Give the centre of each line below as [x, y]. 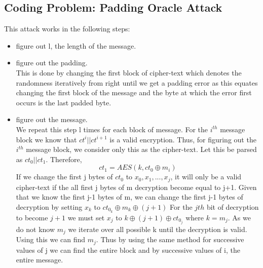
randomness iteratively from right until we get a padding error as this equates [137, 82]
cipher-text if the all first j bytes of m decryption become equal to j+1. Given [136, 187]
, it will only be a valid [206, 177]
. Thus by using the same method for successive [170, 239]
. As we [239, 217]
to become [32, 217]
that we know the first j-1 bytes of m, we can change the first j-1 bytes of [129, 197]
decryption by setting [49, 206]
